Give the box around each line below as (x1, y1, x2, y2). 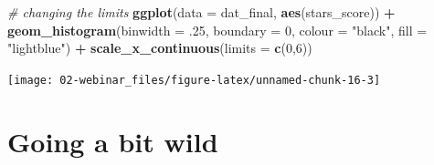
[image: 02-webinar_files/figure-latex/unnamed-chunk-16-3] (7, 73, 381, 87)
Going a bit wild (7, 122, 218, 160)
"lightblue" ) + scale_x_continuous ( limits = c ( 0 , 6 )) (7, 38, 312, 57)
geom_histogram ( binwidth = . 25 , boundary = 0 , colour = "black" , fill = (7, 20, 428, 39)
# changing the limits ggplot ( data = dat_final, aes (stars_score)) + (7, 3, 396, 21)
